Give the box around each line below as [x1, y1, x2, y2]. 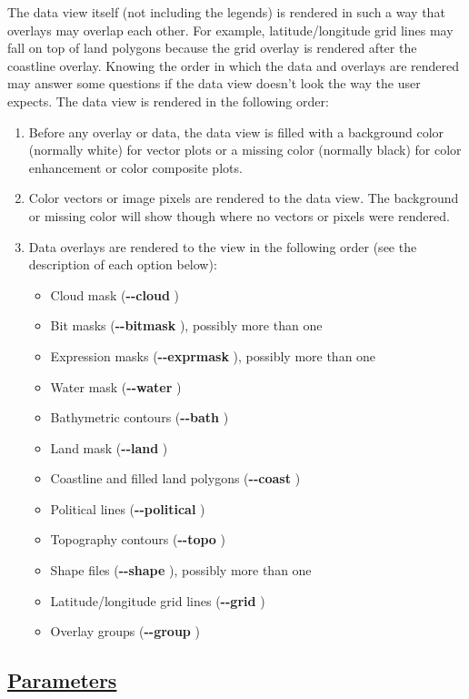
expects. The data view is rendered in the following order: [7, 91, 329, 110]
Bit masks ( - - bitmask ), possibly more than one [50, 316, 323, 335]
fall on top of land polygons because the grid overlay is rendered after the [7, 38, 417, 57]
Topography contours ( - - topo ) [50, 530, 226, 549]
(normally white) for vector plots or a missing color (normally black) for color [28, 140, 462, 159]
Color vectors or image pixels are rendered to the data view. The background [28, 188, 459, 208]
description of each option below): [28, 255, 217, 274]
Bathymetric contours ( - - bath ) [50, 408, 229, 427]
